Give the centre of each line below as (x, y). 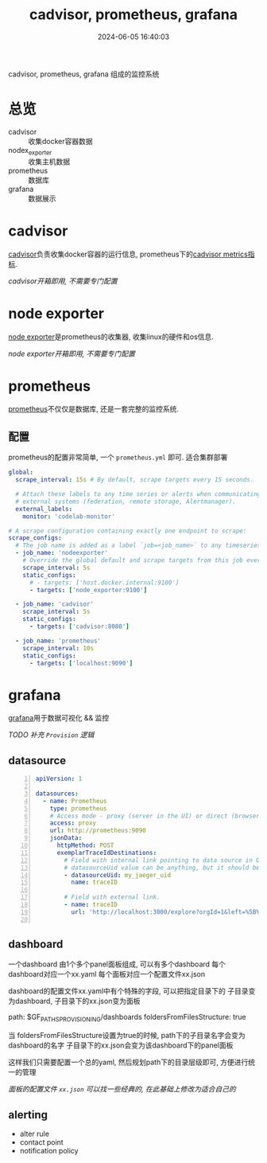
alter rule (35, 1134)
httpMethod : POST (85, 845)
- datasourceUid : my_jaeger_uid (118, 875)
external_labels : (44, 509)
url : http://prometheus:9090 (98, 831)
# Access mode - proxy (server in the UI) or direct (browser (155, 816)
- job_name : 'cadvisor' (54, 604)
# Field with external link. (112, 897)
